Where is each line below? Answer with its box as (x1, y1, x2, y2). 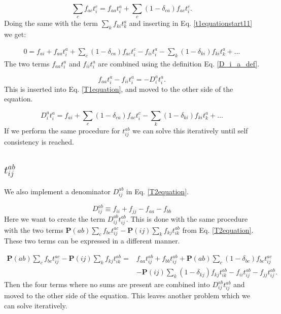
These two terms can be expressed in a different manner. (4, 235, 180, 246)
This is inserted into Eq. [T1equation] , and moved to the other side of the (4, 83, 233, 94)
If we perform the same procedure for (4, 125, 120, 136)
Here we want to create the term (4, 213, 106, 224)
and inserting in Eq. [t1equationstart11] (129, 18, 253, 28)
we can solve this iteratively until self (132, 125, 248, 136)
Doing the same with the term (4, 18, 98, 28)
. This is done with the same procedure (126, 213, 248, 224)
